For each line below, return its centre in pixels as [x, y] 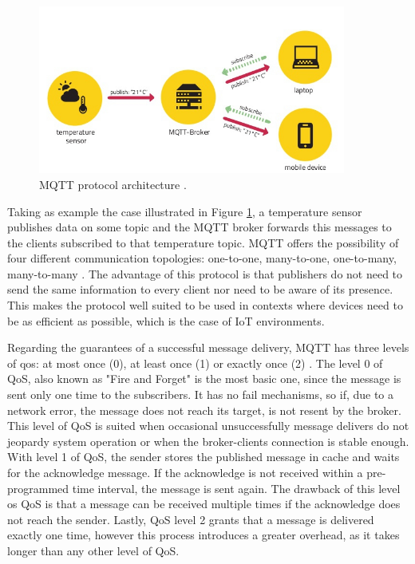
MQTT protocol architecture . [113, 184]
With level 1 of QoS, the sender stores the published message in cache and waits [204, 457]
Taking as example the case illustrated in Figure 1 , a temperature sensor [185, 211]
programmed [38, 488]
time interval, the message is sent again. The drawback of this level [236, 488]
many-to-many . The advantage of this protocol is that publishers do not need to [205, 273]
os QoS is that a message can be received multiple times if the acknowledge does [204, 504]
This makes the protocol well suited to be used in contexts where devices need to [205, 305]
